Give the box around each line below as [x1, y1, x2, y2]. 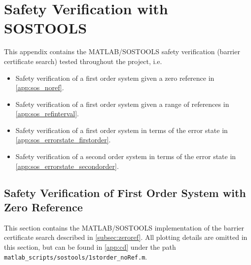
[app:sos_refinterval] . [15, 108, 79, 119]
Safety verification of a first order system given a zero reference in [15, 72, 215, 83]
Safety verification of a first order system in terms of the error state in [15, 125, 228, 135]
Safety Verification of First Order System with [4, 185, 246, 200]
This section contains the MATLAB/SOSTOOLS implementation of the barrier [4, 222, 245, 232]
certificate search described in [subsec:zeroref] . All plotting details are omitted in [4, 232, 248, 242]
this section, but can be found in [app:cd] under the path [4, 242, 176, 252]
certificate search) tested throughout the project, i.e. [4, 56, 162, 66]
